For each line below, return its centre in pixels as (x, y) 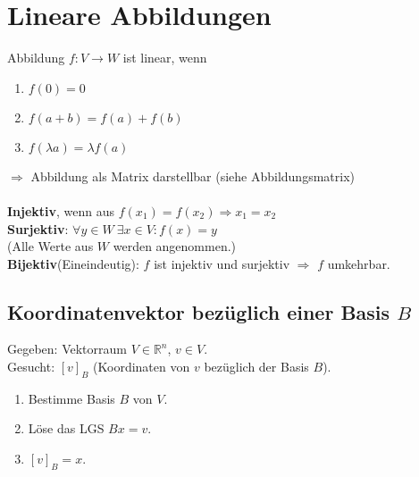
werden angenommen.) (175, 246)
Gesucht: (31, 367)
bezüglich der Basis (256, 367)
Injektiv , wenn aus (61, 210)
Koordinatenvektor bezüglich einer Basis (199, 311)
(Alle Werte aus (50, 246)
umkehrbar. (359, 263)
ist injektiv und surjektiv (222, 263)
